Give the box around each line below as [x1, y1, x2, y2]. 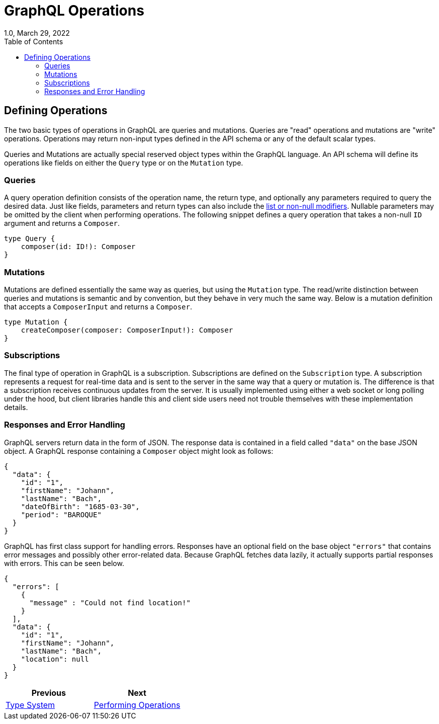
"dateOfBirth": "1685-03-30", [21, 502, 140, 511]
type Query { [4, 234, 55, 243]
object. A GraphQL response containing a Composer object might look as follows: [4, 446, 274, 455]
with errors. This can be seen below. [4, 558, 124, 568]
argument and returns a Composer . [4, 219, 120, 228]
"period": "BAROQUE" [21, 510, 102, 519]
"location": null [21, 655, 89, 663]
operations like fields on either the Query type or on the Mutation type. [4, 158, 243, 167]
